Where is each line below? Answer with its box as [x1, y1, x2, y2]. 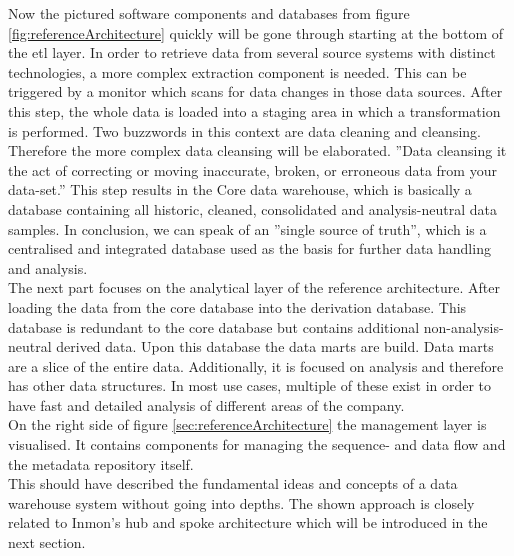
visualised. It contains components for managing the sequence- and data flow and [8, 434, 506, 455]
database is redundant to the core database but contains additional [8, 316, 420, 337]
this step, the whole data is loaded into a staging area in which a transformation [8, 100, 501, 121]
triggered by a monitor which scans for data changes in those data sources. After [8, 81, 503, 102]
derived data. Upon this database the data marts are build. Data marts [56, 336, 494, 357]
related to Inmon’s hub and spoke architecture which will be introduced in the [8, 512, 488, 533]
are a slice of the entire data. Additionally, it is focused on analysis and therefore [8, 355, 504, 376]
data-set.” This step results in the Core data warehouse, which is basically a [8, 179, 472, 200]
